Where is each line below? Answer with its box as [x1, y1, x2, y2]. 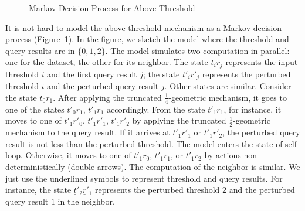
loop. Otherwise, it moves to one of [5, 149, 131, 161]
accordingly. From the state [107, 103, 205, 115]
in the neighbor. [57, 195, 115, 207]
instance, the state [5, 183, 72, 196]
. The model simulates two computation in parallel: [105, 44, 290, 56]
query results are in [5, 44, 75, 56]
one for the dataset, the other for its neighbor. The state [5, 56, 208, 68]
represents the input [225, 56, 298, 68]
